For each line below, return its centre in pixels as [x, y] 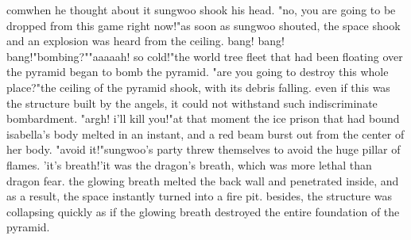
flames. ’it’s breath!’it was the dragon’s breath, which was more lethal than [189, 164]
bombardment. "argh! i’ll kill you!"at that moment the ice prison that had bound [203, 118]
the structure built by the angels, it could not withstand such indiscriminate [192, 103]
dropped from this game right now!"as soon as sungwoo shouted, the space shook [204, 25]
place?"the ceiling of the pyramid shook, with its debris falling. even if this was [198, 87]
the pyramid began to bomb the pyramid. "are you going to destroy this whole [198, 72]
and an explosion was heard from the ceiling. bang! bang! [145, 41]
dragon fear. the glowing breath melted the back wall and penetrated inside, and [203, 180]
